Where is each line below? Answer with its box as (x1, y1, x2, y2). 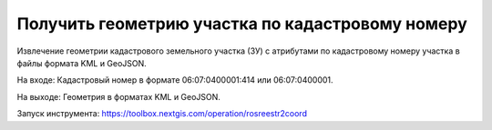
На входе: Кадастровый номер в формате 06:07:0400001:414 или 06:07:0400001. (16, 75, 333, 85)
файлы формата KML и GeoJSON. (16, 57, 148, 68)
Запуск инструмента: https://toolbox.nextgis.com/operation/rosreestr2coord (16, 108, 307, 119)
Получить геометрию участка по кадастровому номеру (16, 14, 468, 34)
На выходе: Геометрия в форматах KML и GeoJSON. (16, 91, 220, 102)
